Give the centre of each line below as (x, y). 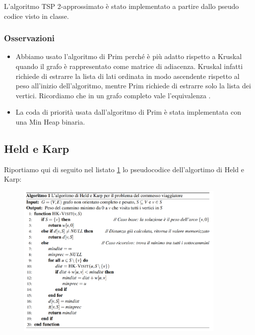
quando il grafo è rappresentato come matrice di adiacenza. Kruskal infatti (129, 66)
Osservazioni (30, 38)
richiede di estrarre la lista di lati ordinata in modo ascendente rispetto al (127, 76)
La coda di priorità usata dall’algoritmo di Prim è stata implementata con (128, 112)
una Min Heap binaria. (50, 121)
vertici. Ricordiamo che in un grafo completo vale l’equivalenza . (113, 95)
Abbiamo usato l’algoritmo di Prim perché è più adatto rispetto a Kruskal (129, 56)
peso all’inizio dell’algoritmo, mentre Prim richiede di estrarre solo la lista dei (133, 86)
